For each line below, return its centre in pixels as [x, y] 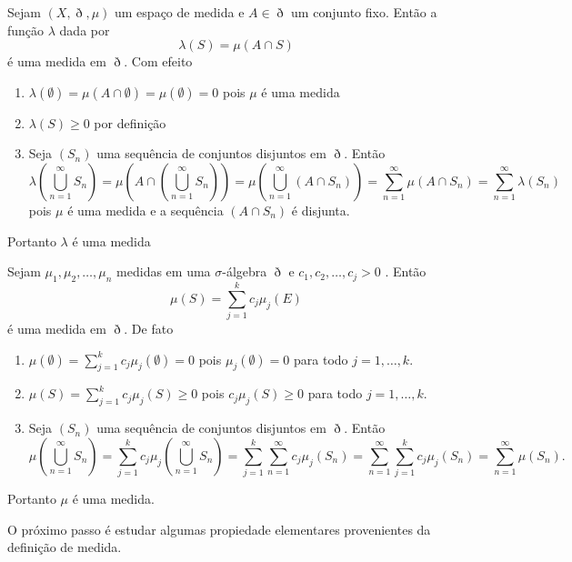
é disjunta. [321, 210]
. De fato [149, 329]
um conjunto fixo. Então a [364, 12]
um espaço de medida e [180, 12]
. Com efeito [158, 61]
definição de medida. [65, 547]
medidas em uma [164, 271]
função [26, 30]
